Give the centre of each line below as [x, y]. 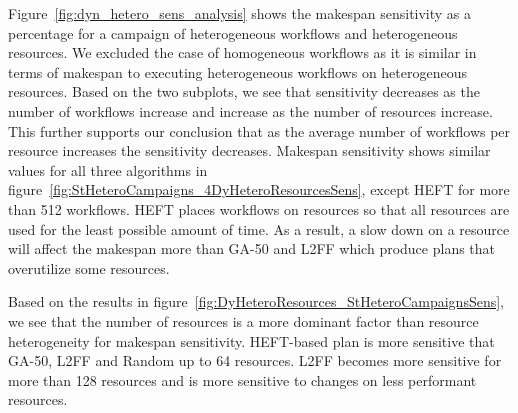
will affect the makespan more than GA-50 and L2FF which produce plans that [252, 248]
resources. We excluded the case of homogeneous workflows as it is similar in [242, 52]
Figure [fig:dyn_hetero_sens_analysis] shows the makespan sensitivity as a [240, 13]
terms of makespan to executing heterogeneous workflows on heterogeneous [237, 71]
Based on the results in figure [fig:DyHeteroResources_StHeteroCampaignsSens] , [256, 301]
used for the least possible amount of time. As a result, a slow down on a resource [259, 228]
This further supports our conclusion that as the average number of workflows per [259, 130]
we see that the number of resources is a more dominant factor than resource [243, 320]
